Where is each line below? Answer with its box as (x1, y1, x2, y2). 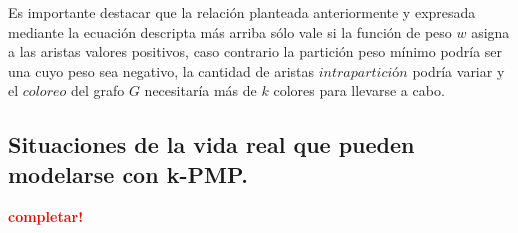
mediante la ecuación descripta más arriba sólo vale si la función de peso (8, 21, 452, 42)
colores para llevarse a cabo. (273, 80, 445, 101)
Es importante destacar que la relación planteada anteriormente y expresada (8, 2, 476, 22)
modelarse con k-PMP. (8, 158, 249, 189)
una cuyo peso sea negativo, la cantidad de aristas (8, 60, 314, 81)
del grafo (70, 80, 125, 101)
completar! (8, 205, 84, 226)
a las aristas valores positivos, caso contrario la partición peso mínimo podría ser (8, 41, 503, 62)
